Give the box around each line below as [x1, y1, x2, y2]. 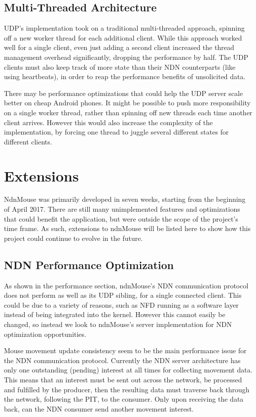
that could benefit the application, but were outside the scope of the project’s [4, 213, 238, 224]
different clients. [4, 136, 52, 146]
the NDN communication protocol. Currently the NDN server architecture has [4, 355, 241, 365]
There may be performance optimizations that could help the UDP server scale [4, 88, 243, 98]
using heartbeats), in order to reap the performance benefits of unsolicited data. [4, 71, 246, 82]
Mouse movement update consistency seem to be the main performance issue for [4, 345, 247, 356]
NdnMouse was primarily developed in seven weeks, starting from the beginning [4, 194, 246, 204]
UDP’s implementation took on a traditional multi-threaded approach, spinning [4, 23, 245, 33]
